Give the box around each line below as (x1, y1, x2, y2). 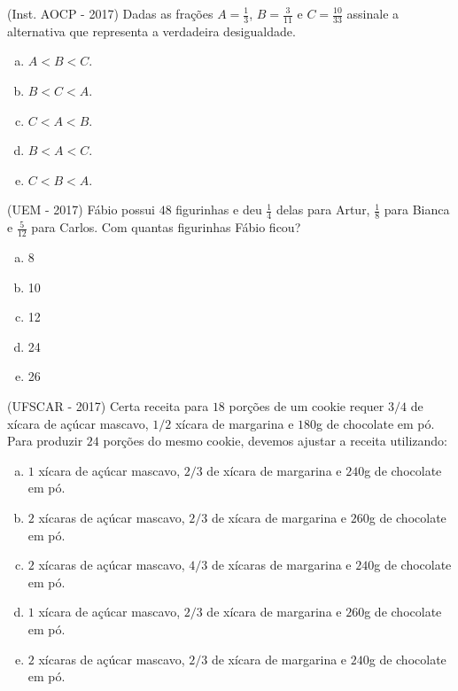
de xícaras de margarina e (211, 555, 352, 574)
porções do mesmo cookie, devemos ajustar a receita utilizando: (103, 431, 447, 450)
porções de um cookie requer (229, 397, 384, 415)
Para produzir (7, 431, 83, 450)
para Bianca (384, 200, 450, 219)
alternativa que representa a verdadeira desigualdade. (7, 21, 296, 40)
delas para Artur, (276, 200, 370, 219)
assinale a (346, 4, 400, 22)
